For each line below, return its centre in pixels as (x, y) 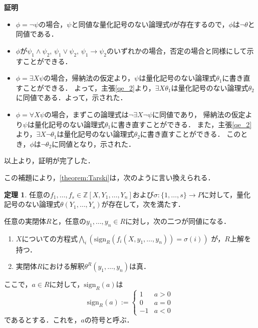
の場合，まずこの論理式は (86, 114)
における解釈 (63, 266)
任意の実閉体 (25, 221)
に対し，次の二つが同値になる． (178, 221)
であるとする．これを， (43, 320)
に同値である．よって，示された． (71, 97)
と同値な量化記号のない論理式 (120, 24)
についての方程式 (50, 238)
